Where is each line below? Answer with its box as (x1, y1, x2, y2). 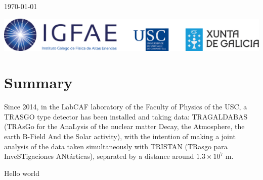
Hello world (4, 167, 40, 178)
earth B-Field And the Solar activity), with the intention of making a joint (4, 131, 236, 142)
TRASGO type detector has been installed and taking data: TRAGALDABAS (4, 111, 248, 122)
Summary (4, 72, 73, 93)
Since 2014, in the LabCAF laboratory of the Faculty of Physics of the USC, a (4, 101, 247, 112)
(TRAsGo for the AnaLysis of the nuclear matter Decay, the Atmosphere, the (4, 121, 245, 132)
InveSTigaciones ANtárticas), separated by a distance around (4, 151, 194, 161)
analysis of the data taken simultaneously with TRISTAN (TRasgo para (4, 141, 228, 151)
